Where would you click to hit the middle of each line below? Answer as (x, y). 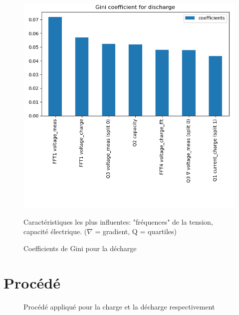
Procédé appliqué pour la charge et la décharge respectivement (119, 306)
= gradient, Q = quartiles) (136, 231)
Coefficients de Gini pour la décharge (80, 248)
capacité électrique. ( (55, 231)
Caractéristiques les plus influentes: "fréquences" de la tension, (118, 221)
